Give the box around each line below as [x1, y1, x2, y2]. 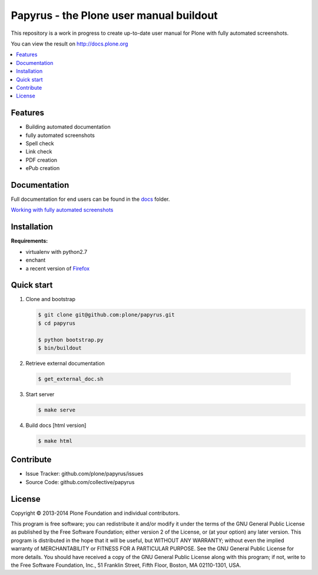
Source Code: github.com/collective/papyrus [25, 478, 135, 485]
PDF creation [25, 156, 58, 164]
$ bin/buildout [38, 344, 82, 351]
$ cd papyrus [38, 319, 76, 326]
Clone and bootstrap [25, 296, 76, 303]
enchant [25, 257, 46, 264]
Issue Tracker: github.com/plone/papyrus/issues [25, 470, 144, 478]
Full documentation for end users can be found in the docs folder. [11, 195, 170, 203]
